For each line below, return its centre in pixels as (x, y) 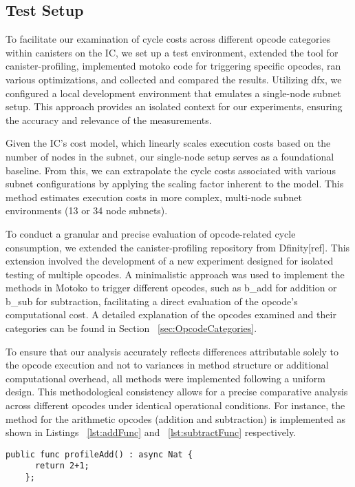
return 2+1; (62, 466)
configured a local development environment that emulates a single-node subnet (173, 93)
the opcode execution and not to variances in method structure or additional (167, 365)
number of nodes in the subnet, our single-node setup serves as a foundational (170, 156)
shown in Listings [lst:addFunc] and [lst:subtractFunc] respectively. (151, 432)
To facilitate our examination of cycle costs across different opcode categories (168, 39)
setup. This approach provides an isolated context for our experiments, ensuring (174, 106)
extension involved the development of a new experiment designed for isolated (170, 261)
